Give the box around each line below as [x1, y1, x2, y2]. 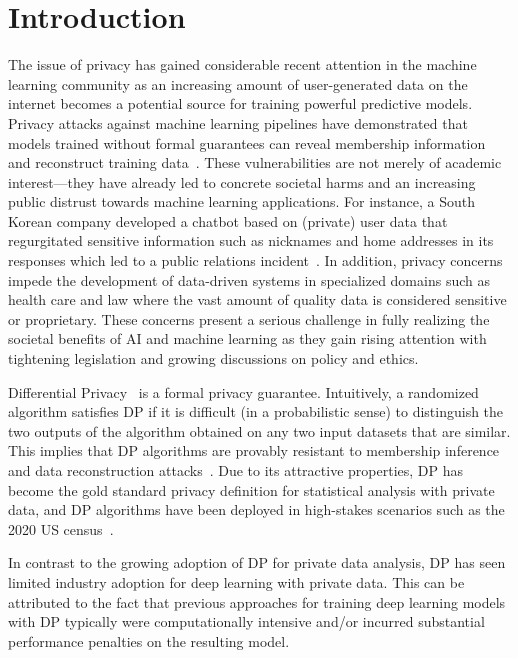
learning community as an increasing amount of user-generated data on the [8, 73, 468, 94]
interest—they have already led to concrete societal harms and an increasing [8, 171, 476, 192]
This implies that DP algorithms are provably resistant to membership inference [8, 440, 500, 461]
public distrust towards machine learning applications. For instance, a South [8, 191, 476, 212]
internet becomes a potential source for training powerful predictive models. [8, 93, 473, 114]
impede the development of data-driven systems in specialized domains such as [8, 269, 490, 290]
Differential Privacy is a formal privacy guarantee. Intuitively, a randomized [8, 381, 479, 402]
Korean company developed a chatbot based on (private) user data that [8, 210, 448, 231]
